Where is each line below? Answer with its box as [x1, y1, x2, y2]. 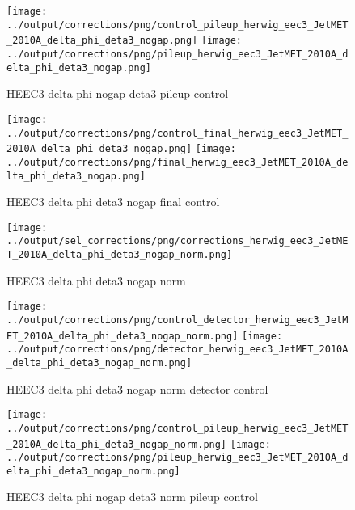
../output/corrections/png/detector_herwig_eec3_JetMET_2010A [6, 344, 349, 356]
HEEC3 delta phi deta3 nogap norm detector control [6, 380, 268, 397]
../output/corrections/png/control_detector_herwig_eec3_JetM [6, 314, 349, 326]
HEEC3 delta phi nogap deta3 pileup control [6, 85, 229, 102]
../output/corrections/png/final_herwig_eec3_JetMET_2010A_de [6, 156, 349, 168]
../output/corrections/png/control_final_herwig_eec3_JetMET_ [6, 127, 349, 139]
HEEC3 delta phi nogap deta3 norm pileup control [6, 488, 258, 505]
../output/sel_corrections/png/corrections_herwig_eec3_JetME [6, 235, 349, 247]
